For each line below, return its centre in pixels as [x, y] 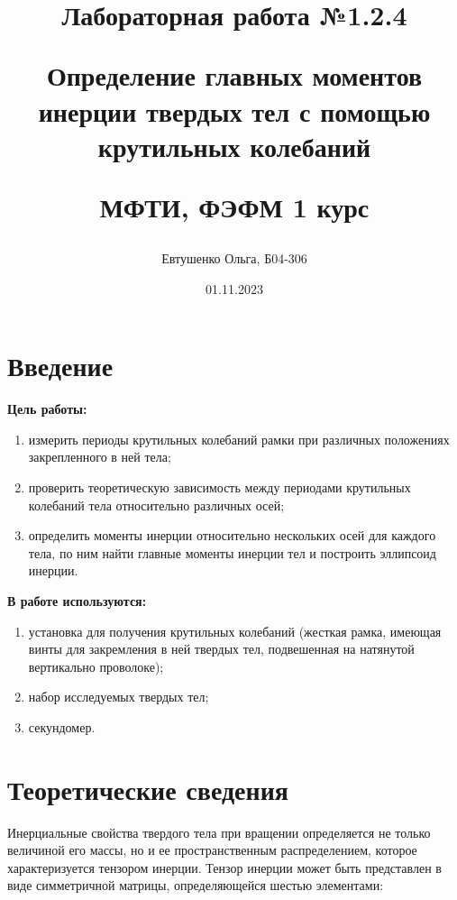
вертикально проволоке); [96, 666]
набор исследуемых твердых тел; [119, 697]
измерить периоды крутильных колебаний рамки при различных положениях [239, 439]
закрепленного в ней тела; [100, 457]
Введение [60, 366]
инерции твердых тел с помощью [234, 110]
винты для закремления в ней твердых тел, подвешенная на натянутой [221, 649]
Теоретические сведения [148, 789]
